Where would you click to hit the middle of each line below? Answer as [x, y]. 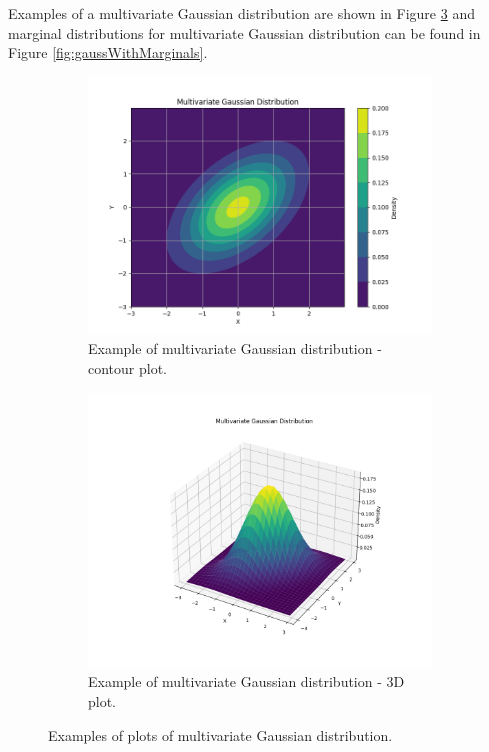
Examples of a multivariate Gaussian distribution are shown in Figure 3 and [241, 13]
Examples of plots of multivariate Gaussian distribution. [220, 734]
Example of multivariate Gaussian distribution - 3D [246, 681]
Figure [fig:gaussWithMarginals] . [108, 52]
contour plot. [128, 367]
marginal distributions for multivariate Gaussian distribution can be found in [244, 32]
